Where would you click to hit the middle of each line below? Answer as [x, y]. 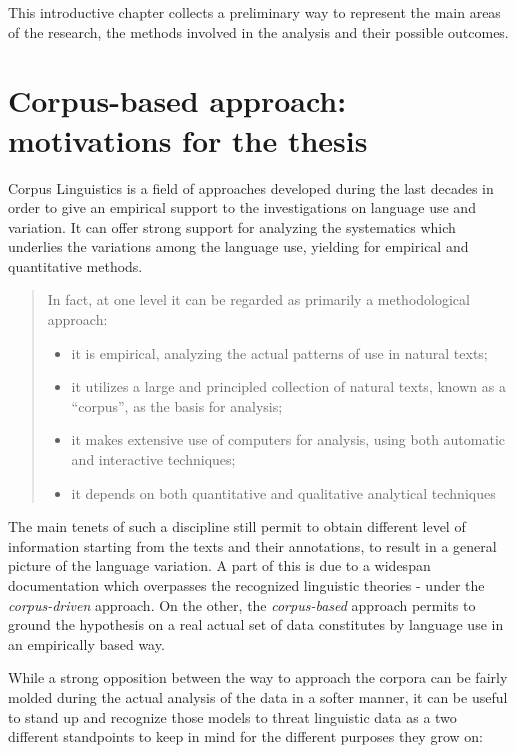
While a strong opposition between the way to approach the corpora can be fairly [258, 677]
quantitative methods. [75, 265]
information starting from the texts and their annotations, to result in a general [252, 545]
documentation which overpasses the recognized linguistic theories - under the [246, 585]
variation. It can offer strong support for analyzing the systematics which [232, 226]
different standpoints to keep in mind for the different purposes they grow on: [245, 736]
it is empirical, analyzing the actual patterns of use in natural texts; [279, 352]
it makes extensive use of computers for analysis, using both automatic [288, 439]
